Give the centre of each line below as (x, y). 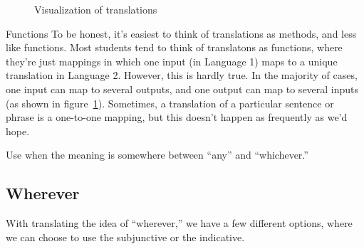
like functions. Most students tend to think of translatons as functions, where (174, 47)
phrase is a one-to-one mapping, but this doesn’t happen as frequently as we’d (177, 117)
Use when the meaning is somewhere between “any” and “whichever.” (157, 155)
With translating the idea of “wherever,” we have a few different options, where (179, 223)
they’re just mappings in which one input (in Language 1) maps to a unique (172, 61)
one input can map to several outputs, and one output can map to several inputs (182, 89)
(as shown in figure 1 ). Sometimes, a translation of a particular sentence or (170, 103)
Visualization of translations (96, 9)
